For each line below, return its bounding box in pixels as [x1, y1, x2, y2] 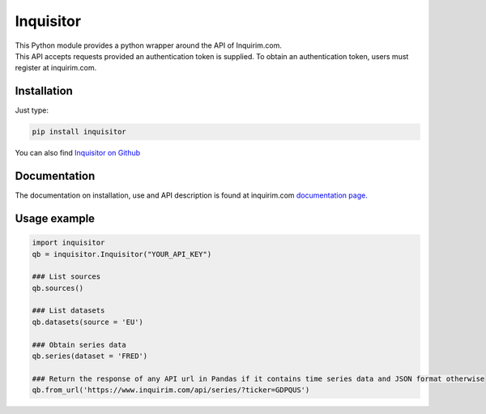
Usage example [15, 211, 96, 225]
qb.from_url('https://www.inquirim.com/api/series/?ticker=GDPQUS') [32, 386, 310, 395]
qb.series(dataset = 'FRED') [32, 352, 148, 361]
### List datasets [32, 306, 105, 315]
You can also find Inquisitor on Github [15, 148, 141, 158]
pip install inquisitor [32, 127, 127, 137]
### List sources [32, 272, 101, 281]
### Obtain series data [32, 340, 127, 349]
